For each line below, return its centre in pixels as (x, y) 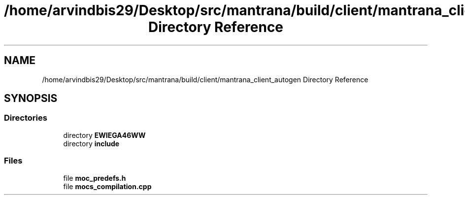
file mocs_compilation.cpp (107, 186)
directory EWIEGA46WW (104, 135)
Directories (26, 118)
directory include (91, 143)
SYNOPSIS (31, 99)
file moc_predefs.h (95, 178)
